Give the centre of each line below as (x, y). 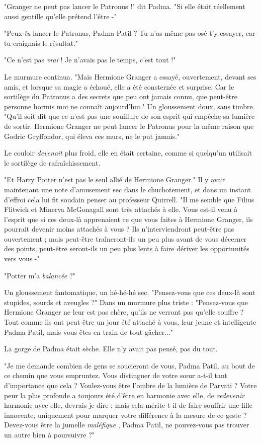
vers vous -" (22, 259)
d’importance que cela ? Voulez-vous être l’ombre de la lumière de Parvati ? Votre (130, 385)
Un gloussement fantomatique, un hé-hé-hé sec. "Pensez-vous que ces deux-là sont (130, 292)
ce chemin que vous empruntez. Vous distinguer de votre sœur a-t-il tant (116, 375)
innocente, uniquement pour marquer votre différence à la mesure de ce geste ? (125, 415)
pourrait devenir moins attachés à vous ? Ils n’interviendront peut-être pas (119, 229)
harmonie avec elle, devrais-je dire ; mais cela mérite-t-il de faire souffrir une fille (128, 405)
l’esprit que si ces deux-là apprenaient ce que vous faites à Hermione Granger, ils (128, 219)
